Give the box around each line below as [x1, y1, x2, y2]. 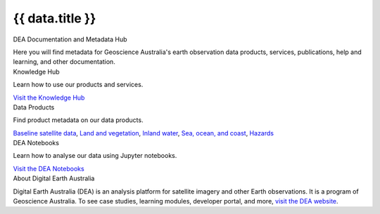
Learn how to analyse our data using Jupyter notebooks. [13, 152, 177, 160]
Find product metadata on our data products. [13, 116, 144, 124]
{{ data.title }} [13, 11, 96, 26]
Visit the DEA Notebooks [13, 164, 84, 173]
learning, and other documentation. [13, 58, 115, 66]
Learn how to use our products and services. [13, 81, 144, 89]
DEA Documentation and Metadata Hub [13, 35, 127, 44]
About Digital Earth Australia [13, 174, 95, 182]
